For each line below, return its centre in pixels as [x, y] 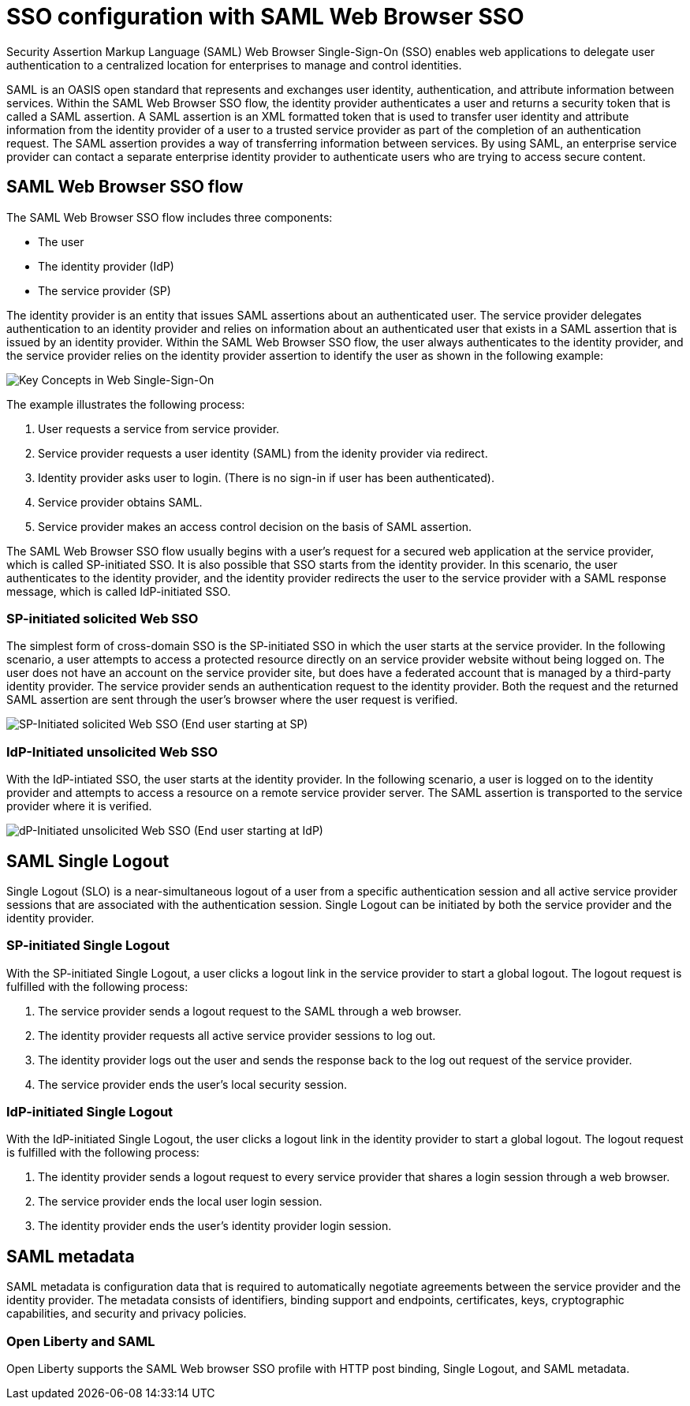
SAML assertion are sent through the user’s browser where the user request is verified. [232, 700]
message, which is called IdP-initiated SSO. [119, 591]
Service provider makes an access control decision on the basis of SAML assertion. [255, 526]
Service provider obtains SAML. [120, 502]
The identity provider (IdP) [106, 266]
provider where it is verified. [79, 806]
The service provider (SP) [104, 290]
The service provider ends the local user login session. [180, 1202]
